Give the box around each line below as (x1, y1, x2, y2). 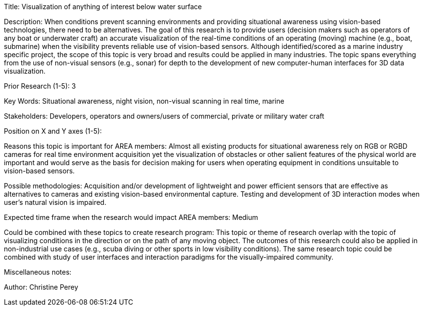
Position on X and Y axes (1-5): (4, 127, 102, 135)
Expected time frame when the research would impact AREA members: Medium (4, 213, 258, 221)
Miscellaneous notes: (4, 268, 72, 276)
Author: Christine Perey (4, 283, 78, 291)
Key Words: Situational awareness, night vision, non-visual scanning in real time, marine (4, 97, 284, 105)
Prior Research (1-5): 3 (4, 82, 76, 90)
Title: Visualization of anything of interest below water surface (4, 2, 202, 11)
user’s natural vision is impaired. (4, 198, 107, 206)
